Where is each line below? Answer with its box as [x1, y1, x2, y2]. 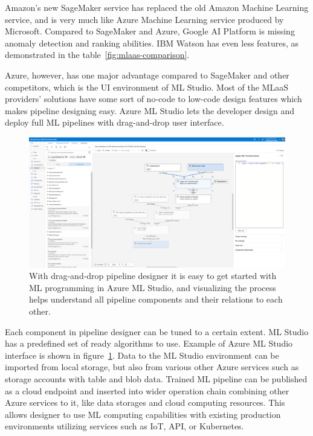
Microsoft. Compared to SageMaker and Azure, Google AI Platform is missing [5, 25, 295, 37]
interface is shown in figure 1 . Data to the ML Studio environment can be [5, 348, 279, 361]
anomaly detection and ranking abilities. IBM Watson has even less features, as [5, 36, 299, 49]
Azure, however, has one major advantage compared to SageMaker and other [5, 68, 289, 81]
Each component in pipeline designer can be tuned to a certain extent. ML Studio [5, 325, 309, 338]
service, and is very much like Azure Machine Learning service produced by [5, 13, 284, 25]
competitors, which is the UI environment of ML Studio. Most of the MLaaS [5, 80, 288, 93]
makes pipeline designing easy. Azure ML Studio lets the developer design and [5, 104, 294, 117]
